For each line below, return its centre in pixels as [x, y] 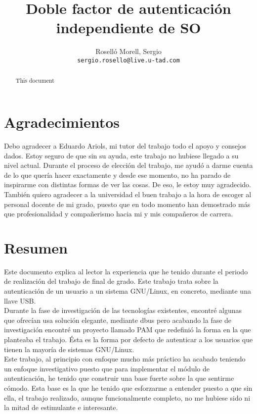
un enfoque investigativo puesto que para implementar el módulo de [107, 368]
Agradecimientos [62, 122]
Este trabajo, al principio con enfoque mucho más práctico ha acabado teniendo [125, 359]
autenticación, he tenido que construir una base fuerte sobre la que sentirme [119, 378]
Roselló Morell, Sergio [128, 51]
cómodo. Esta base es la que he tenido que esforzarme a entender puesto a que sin [128, 388]
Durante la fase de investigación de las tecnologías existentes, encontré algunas [123, 310]
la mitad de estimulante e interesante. [61, 407]
